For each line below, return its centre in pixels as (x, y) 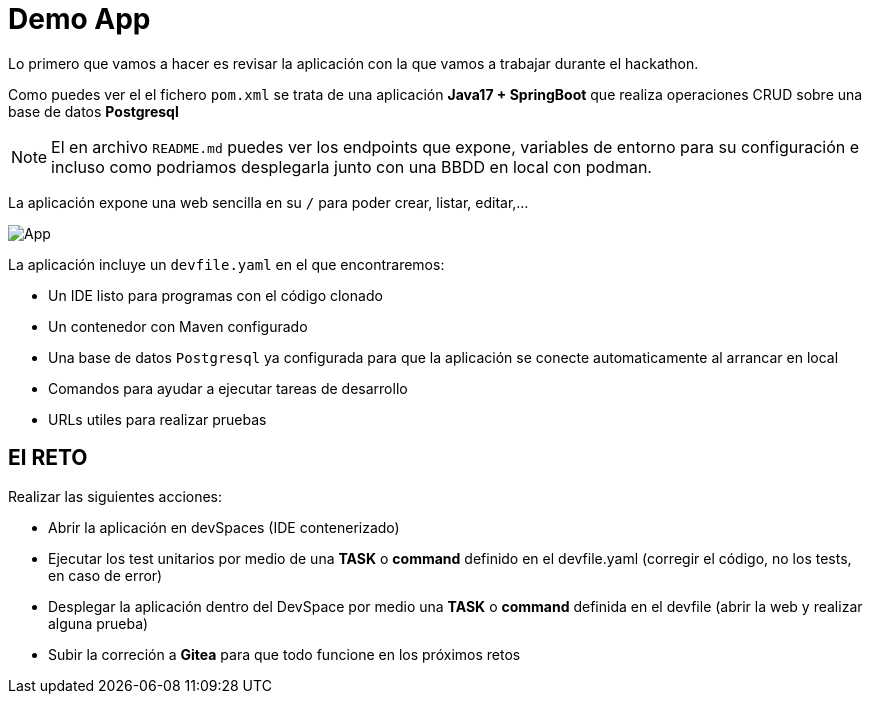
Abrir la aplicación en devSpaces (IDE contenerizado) (224, 527)
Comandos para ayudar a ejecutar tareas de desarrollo (228, 388)
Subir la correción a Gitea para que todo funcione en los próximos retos (284, 654)
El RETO (48, 458)
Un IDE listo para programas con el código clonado (215, 295)
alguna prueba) (98, 623)
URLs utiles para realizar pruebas (157, 419)
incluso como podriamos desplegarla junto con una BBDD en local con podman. (351, 166)
